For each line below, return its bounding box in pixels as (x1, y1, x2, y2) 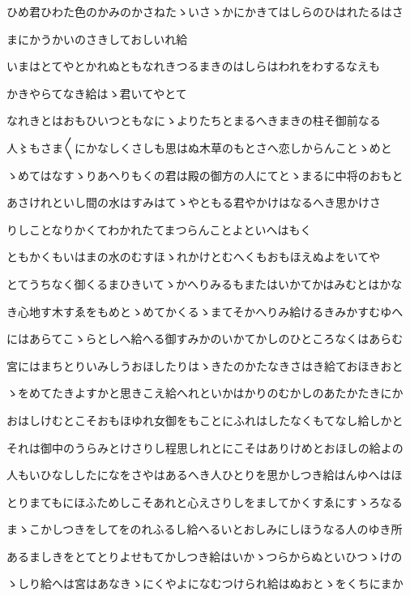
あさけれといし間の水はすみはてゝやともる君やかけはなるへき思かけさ (6, 194, 381, 211)
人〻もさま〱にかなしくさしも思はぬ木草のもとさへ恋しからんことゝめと (6, 139, 392, 156)
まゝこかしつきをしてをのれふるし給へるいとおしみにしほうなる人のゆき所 (6, 521, 403, 538)
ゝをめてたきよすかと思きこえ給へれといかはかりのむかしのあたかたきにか (6, 384, 404, 401)
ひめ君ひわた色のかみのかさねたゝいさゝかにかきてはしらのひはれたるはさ (6, 3, 404, 19)
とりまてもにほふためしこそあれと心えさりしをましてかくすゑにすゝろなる (6, 493, 404, 510)
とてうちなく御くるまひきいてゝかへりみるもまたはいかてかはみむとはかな (6, 275, 403, 292)
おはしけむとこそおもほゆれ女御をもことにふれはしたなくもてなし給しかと (6, 411, 404, 428)
